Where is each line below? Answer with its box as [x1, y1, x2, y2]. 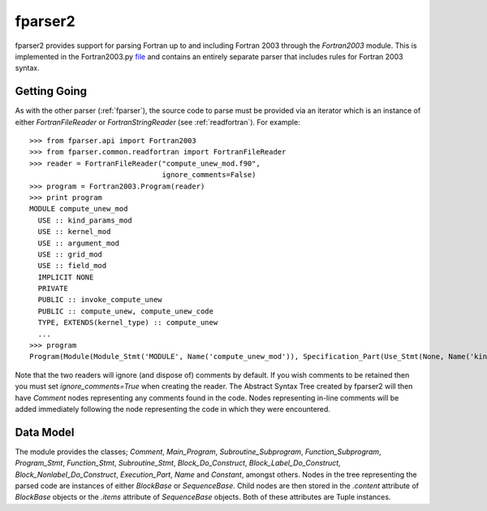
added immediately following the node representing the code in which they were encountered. [15, 405, 330, 414]
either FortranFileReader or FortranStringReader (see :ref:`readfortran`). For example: [15, 117, 300, 127]
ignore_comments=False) [162, 171, 256, 180]
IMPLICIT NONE [37, 272, 94, 282]
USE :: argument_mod [37, 238, 120, 248]
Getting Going [15, 84, 88, 98]
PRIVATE [37, 284, 68, 293]
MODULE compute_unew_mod [29, 204, 128, 214]
